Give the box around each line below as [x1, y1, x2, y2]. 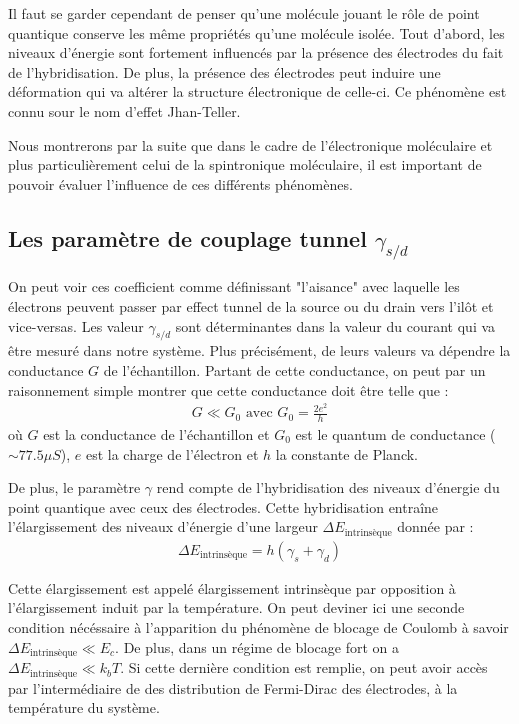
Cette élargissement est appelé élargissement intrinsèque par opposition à [8, 577, 456, 598]
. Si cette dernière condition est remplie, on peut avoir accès [120, 657, 488, 678]
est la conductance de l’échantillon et [43, 424, 270, 445]
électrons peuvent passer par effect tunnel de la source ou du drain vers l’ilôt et [8, 295, 494, 316]
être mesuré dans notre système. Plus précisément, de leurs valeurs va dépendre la [8, 340, 511, 361]
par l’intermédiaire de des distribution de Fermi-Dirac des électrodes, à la [8, 677, 458, 698]
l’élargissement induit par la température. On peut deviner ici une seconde [8, 597, 465, 618]
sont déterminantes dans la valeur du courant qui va [175, 315, 496, 336]
